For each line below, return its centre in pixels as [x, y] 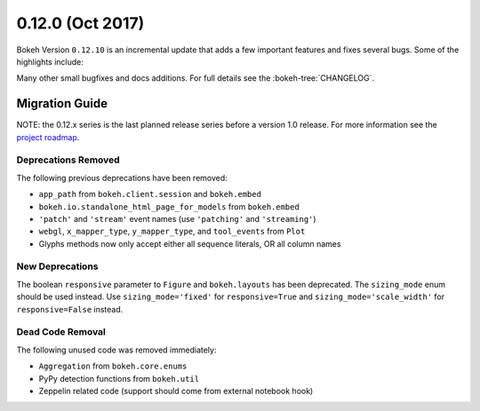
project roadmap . [48, 137]
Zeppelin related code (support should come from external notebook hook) [176, 391]
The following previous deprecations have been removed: [122, 178]
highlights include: [50, 61]
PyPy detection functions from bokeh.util [119, 378]
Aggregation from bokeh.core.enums [113, 366]
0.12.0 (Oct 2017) [80, 23]
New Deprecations [57, 266]
